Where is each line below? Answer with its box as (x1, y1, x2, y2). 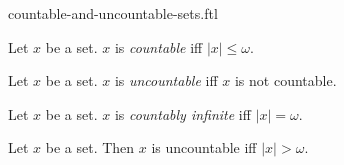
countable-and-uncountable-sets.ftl (8, 3, 218, 23)
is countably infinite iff (114, 103, 251, 124)
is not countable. (234, 70, 337, 91)
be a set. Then (45, 137, 135, 158)
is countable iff (114, 36, 203, 57)
